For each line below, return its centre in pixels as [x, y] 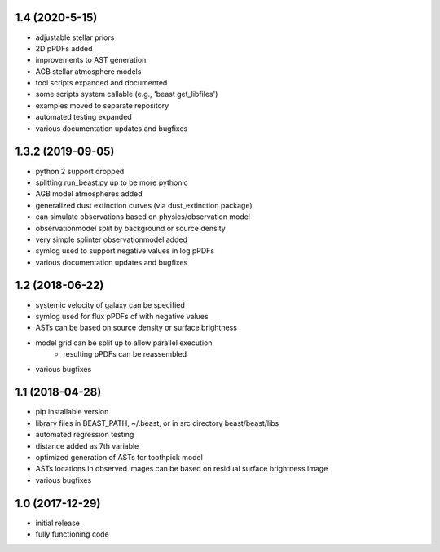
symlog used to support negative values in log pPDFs [125, 251]
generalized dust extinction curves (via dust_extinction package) [144, 205]
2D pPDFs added [64, 48]
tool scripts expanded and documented [101, 83]
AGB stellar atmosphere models [88, 71]
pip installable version [72, 412]
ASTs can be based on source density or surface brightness [136, 328]
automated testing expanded [84, 117]
